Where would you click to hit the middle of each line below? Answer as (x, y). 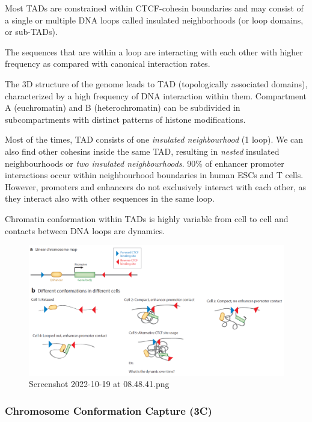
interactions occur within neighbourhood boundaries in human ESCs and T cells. (154, 175)
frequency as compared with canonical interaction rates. (108, 64)
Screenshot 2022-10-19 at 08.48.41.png (99, 384)
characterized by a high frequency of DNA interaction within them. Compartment (156, 95)
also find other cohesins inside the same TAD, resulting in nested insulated (142, 151)
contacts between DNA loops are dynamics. (85, 230)
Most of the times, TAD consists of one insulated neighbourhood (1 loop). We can (154, 139)
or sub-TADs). (31, 32)
